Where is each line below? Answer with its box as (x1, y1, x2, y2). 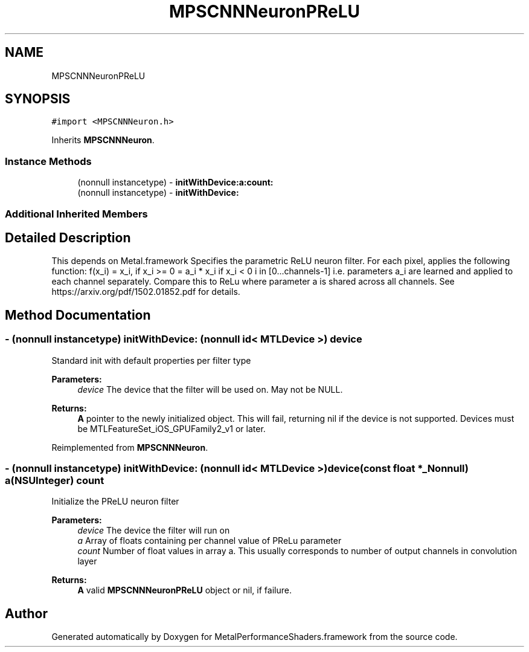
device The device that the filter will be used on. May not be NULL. (77, 384, 343, 395)
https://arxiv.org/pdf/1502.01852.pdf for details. (51, 286, 240, 297)
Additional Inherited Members (5, 207, 148, 220)
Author (5, 605, 48, 621)
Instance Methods (5, 155, 92, 167)
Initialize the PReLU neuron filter (51, 496, 179, 507)
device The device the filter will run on (77, 525, 230, 536)
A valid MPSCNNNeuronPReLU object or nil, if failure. (77, 585, 292, 596)
